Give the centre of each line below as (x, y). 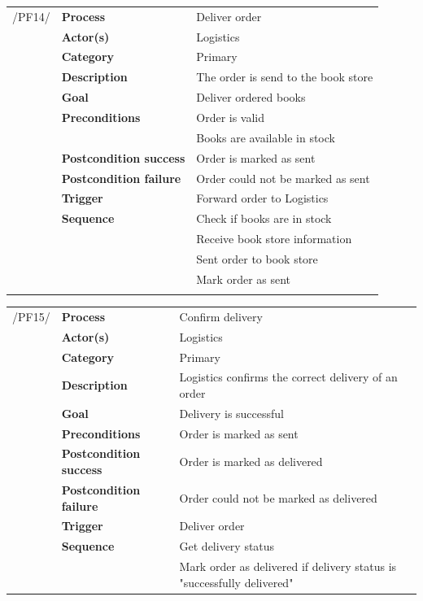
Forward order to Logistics (262, 198)
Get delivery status (227, 546)
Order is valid (231, 117)
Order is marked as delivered (251, 462)
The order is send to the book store (285, 77)
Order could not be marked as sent (283, 178)
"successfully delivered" (236, 582)
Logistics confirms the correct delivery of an (288, 377)
